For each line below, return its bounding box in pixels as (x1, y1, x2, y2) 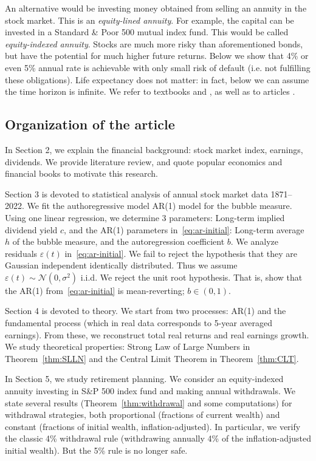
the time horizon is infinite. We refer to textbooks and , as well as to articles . (5, 85, 295, 98)
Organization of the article (5, 115, 175, 134)
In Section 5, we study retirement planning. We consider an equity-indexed (5, 372, 284, 385)
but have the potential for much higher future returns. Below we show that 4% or (5, 49, 309, 62)
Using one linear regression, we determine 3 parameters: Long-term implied (5, 211, 285, 224)
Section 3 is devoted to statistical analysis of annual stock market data (5, 187, 268, 200)
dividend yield (5, 223, 58, 236)
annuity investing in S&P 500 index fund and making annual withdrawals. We (5, 384, 296, 397)
